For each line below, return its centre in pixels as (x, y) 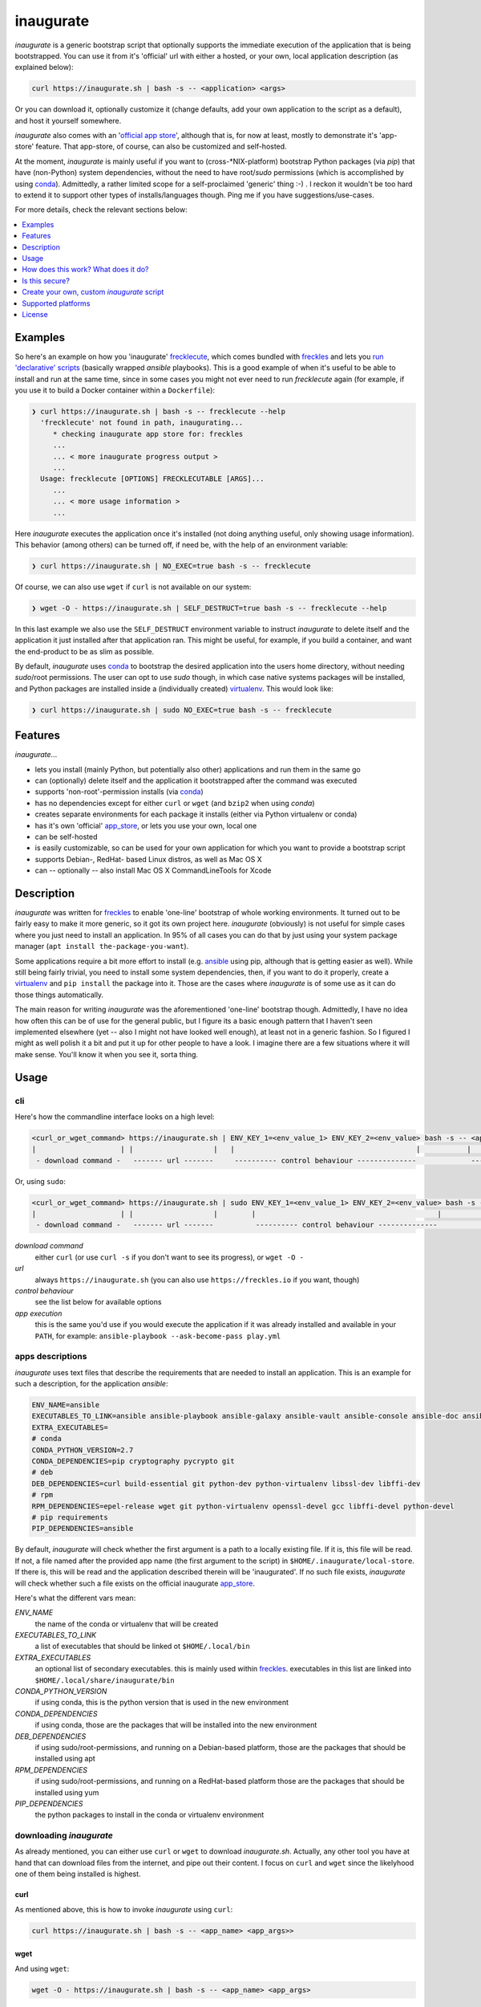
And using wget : (42, 1968)
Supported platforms (56, 303)
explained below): (44, 67)
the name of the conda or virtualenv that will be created (127, 1624)
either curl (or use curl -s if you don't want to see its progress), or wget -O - (170, 1257)
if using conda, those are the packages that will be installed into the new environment (176, 1725)
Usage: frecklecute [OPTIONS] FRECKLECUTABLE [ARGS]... (152, 479)
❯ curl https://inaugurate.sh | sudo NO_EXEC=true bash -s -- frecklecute (182, 710)
